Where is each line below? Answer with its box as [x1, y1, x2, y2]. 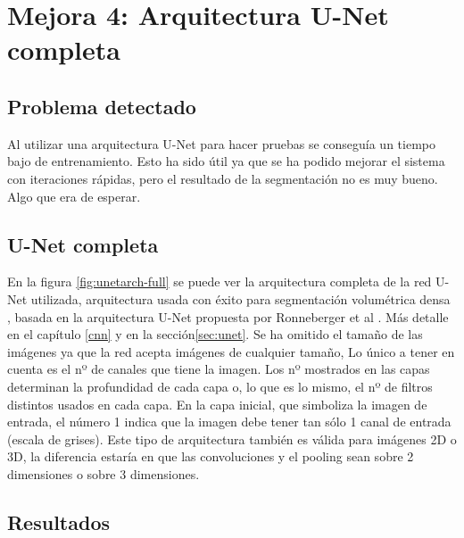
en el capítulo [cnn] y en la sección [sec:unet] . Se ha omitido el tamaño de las [7, 325, 423, 343]
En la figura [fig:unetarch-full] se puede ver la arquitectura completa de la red [7, 272, 432, 291]
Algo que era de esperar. [7, 186, 141, 205]
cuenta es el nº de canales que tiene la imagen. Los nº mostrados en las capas [7, 360, 430, 378]
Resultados [7, 508, 110, 535]
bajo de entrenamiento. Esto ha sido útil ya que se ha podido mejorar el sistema [7, 152, 445, 170]
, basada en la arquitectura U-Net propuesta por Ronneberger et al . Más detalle [7, 307, 449, 326]
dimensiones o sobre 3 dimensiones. [7, 464, 200, 483]
